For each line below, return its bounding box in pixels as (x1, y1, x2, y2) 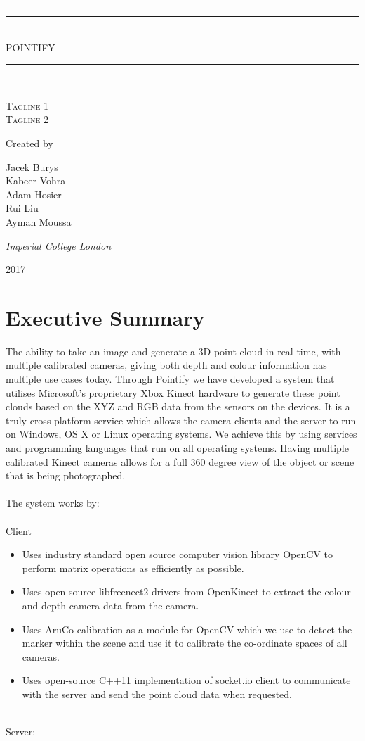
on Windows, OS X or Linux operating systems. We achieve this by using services (6, 426, 357, 441)
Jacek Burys (6, 159, 58, 174)
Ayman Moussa (6, 214, 72, 229)
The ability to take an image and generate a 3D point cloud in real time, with (6, 343, 341, 358)
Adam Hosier (6, 186, 62, 201)
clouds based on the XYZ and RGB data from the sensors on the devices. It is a (6, 399, 350, 414)
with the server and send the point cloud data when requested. (22, 686, 292, 701)
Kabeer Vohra (6, 173, 66, 188)
